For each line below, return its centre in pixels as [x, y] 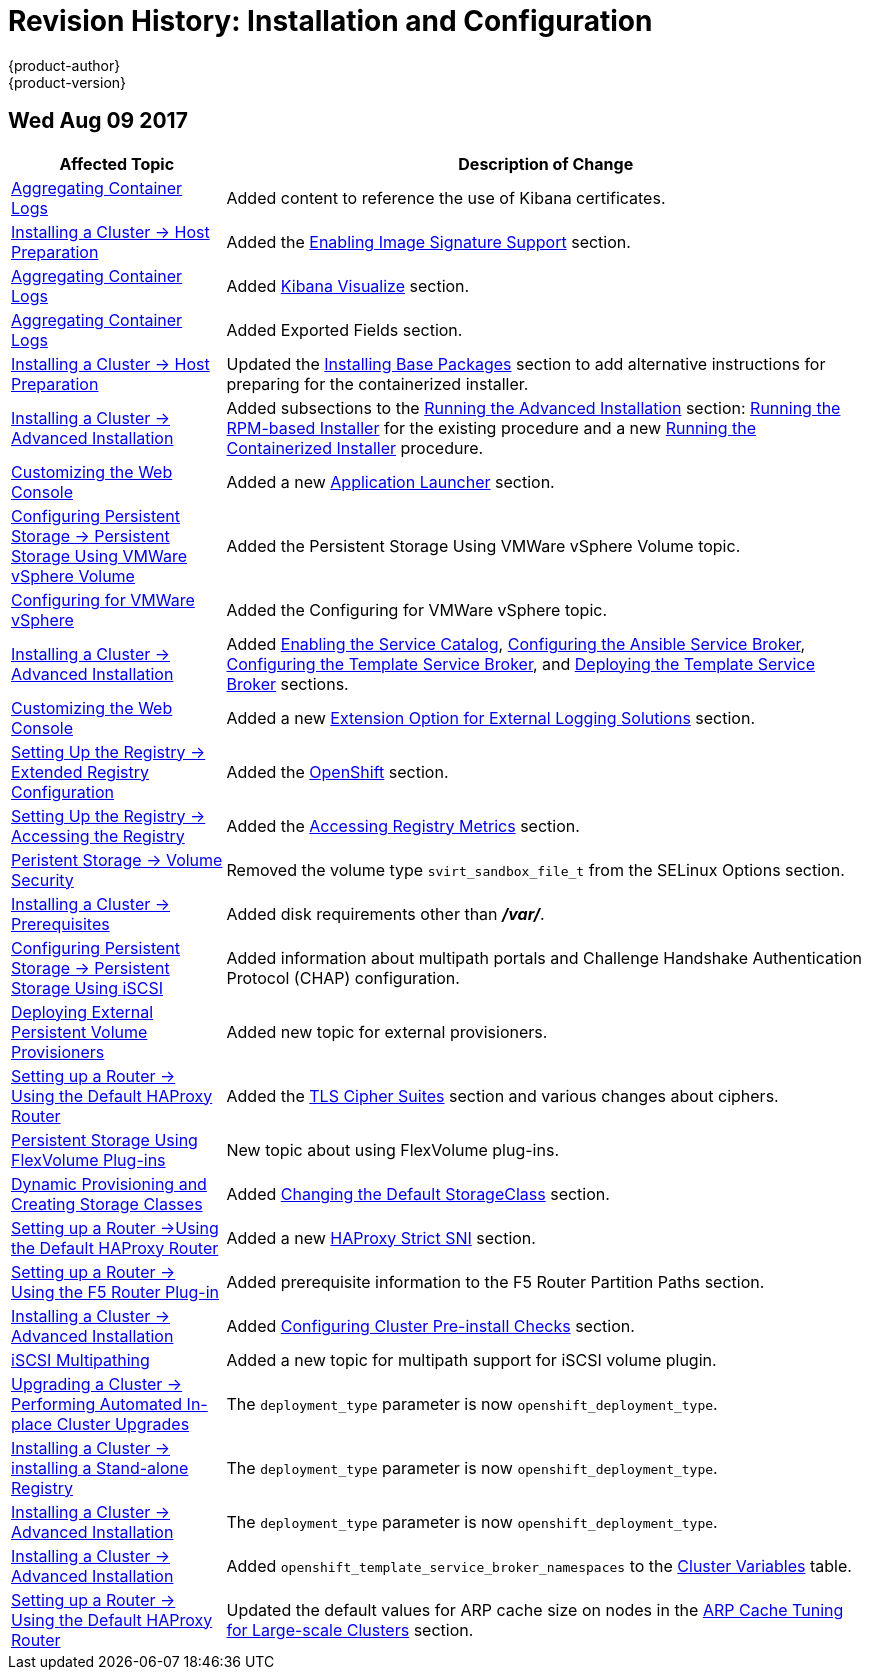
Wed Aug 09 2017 [98, 121]
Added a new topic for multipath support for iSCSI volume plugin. [471, 1359]
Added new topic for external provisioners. [387, 1031]
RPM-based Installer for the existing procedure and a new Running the [491, 427]
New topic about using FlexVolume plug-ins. [392, 1149]
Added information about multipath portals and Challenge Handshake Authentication [544, 957]
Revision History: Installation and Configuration [330, 21]
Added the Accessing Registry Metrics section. [403, 825]
